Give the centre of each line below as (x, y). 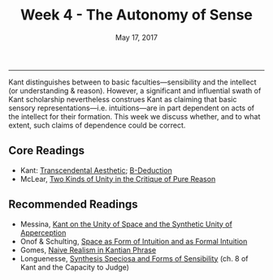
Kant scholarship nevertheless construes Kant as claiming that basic (123, 99)
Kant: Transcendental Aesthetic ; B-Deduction (96, 170)
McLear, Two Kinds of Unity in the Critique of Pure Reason (118, 179)
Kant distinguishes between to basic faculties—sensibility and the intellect (132, 82)
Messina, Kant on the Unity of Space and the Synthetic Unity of (126, 224)
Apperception (43, 232)
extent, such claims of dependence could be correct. (97, 125)
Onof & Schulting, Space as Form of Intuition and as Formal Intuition (134, 241)
